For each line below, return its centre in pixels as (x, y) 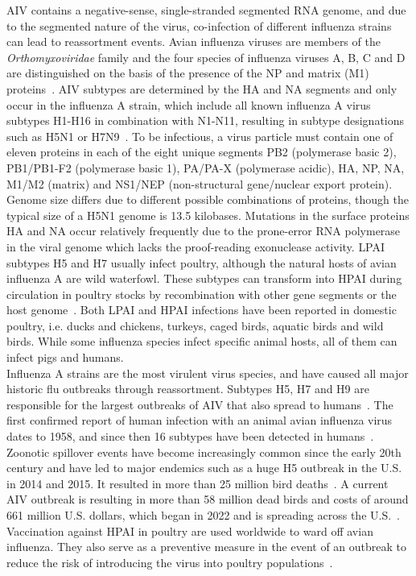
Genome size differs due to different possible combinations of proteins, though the (208, 199)
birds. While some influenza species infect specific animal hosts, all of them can (202, 341)
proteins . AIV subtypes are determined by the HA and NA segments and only (202, 88)
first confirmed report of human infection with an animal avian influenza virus (200, 420)
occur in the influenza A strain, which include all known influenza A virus (189, 104)
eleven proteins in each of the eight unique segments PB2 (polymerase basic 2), (202, 152)
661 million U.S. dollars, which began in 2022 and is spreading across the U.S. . (203, 515)
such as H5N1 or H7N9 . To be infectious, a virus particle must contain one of (200, 136)
